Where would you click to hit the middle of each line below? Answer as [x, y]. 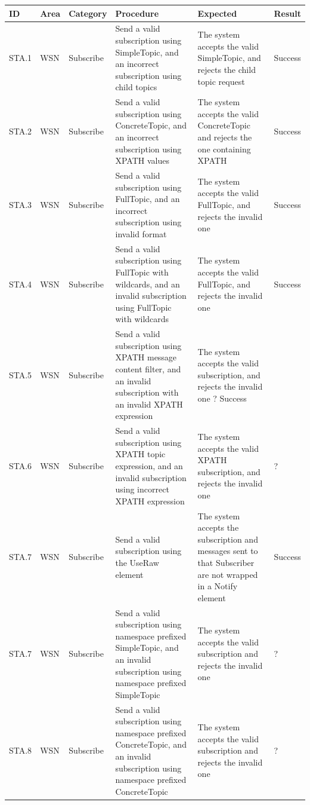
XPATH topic [140, 454]
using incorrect [142, 489]
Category [88, 13]
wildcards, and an [148, 284]
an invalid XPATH [149, 404]
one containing [224, 149]
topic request [221, 81]
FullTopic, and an [148, 199]
